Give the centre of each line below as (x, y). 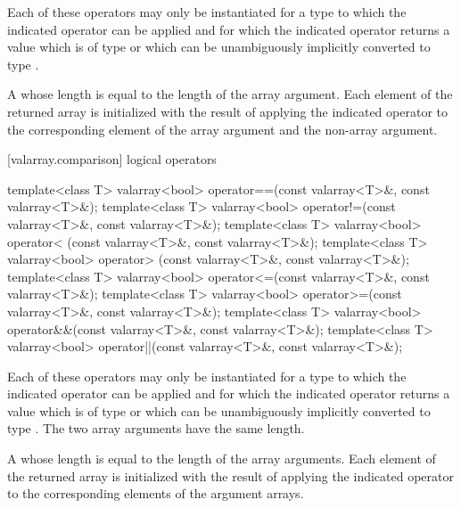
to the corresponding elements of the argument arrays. (156, 493)
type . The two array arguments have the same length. (156, 428)
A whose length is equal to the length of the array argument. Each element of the (230, 94)
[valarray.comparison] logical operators (112, 159)
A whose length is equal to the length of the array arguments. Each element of (222, 459)
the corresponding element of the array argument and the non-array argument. (222, 129)
